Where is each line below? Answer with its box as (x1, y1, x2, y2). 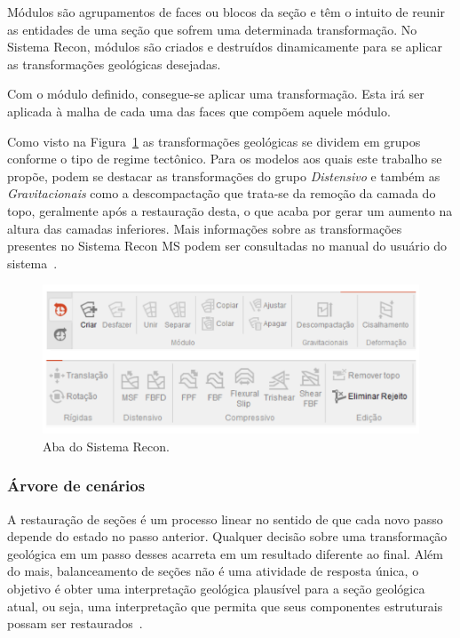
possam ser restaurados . (7, 614, 143, 633)
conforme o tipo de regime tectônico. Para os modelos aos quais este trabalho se (7, 149, 442, 168)
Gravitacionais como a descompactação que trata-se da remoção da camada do (7, 184, 436, 203)
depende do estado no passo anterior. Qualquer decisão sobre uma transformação (7, 527, 448, 546)
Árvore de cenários (7, 475, 146, 497)
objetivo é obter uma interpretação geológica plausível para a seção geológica (7, 578, 425, 597)
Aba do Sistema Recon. (43, 436, 170, 455)
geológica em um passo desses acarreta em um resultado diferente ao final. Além (7, 544, 443, 562)
